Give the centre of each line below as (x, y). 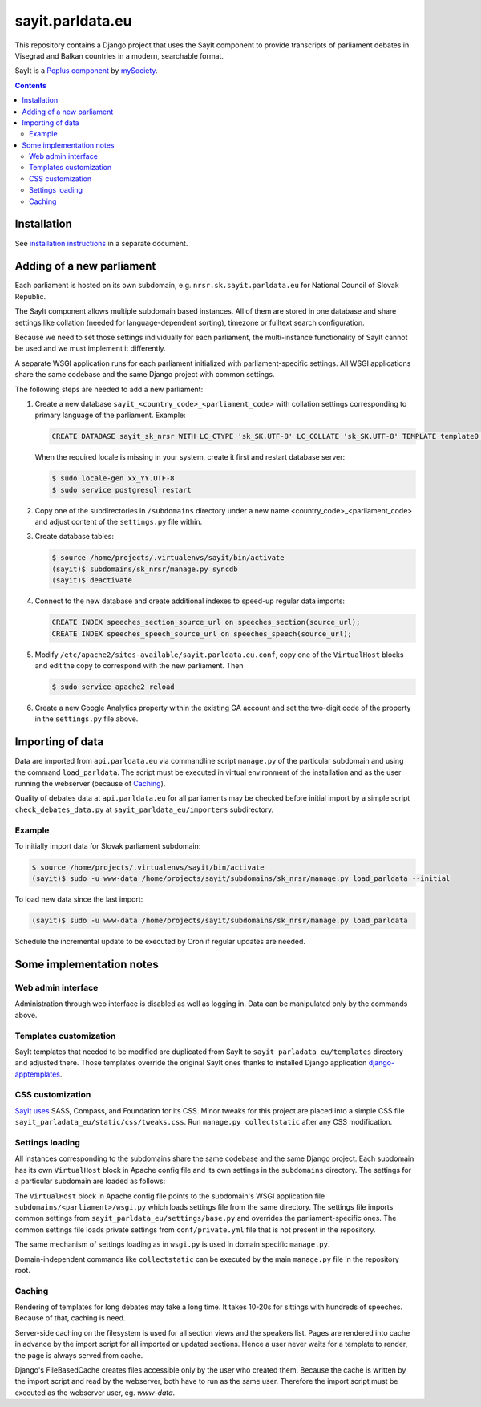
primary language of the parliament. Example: (110, 415)
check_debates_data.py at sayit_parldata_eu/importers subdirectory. (144, 809)
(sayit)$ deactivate (92, 580)
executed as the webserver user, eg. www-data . (95, 1393)
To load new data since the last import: (79, 899)
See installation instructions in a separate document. (101, 243)
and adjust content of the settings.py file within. (119, 522)
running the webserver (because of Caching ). (90, 783)
